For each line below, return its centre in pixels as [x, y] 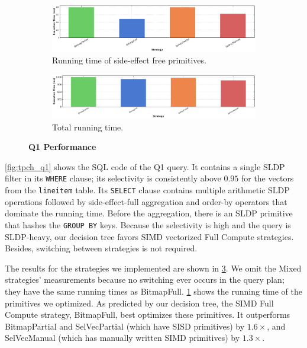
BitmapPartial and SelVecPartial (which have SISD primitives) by [125, 326]
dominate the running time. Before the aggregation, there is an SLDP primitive [149, 213]
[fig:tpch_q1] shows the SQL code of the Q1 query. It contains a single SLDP [145, 166]
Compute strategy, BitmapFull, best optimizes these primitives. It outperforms [148, 315]
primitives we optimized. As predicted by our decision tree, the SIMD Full [139, 303]
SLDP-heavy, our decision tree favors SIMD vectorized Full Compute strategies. [149, 236]
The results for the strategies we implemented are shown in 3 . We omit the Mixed [153, 268]
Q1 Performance [62, 147]
